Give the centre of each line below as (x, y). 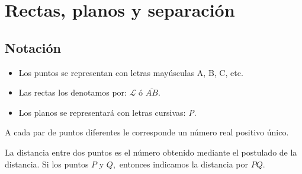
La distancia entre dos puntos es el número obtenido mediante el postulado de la (151, 152)
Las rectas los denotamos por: (73, 92)
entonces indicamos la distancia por (184, 164)
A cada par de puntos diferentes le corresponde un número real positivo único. (147, 132)
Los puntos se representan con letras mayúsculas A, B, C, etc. (131, 72)
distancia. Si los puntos (47, 164)
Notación (33, 47)
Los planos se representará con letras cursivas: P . (107, 112)
